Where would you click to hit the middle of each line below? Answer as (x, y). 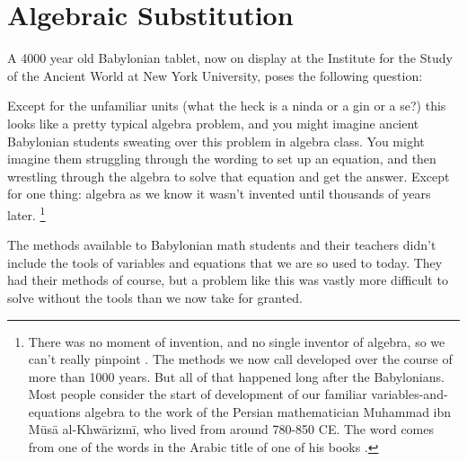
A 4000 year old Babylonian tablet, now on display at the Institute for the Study (230, 58)
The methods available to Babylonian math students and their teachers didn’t (222, 245)
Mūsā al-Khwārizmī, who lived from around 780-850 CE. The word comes (231, 429)
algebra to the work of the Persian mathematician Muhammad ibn (268, 411)
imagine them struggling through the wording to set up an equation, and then (222, 159)
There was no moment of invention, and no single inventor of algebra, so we (237, 341)
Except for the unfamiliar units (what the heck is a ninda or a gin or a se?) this (227, 106)
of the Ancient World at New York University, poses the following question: (215, 75)
